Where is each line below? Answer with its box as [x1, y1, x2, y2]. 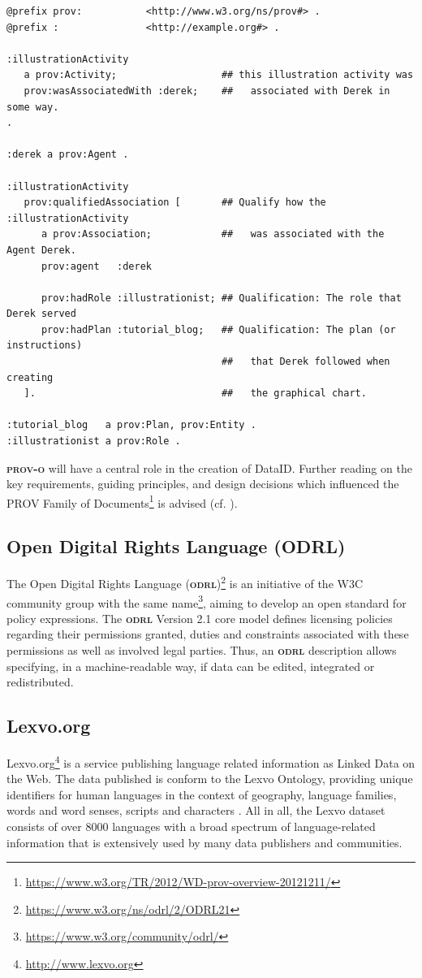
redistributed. [6, 673, 74, 690]
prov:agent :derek [41, 260, 152, 272]
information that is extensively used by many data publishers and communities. [6, 833, 403, 850]
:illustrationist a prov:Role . [6, 435, 181, 448]
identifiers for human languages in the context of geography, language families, [6, 785, 397, 803]
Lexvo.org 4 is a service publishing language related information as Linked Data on [6, 751, 416, 771]
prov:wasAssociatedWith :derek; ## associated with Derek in [24, 84, 390, 97]
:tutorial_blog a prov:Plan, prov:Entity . [6, 419, 256, 431]
